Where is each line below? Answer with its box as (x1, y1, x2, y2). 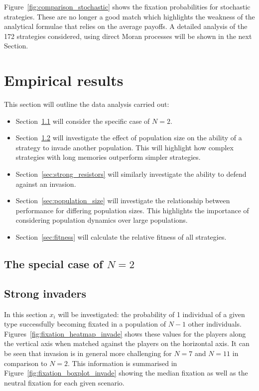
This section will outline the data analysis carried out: (4, 99, 169, 109)
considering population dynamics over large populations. (15, 215, 188, 225)
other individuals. (188, 319, 242, 329)
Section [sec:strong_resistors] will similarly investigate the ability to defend (15, 169, 247, 179)
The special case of (4, 256, 103, 272)
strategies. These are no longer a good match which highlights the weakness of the (4, 11, 255, 21)
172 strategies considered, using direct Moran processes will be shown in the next (4, 30, 252, 41)
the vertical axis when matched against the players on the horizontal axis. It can (4, 338, 250, 349)
